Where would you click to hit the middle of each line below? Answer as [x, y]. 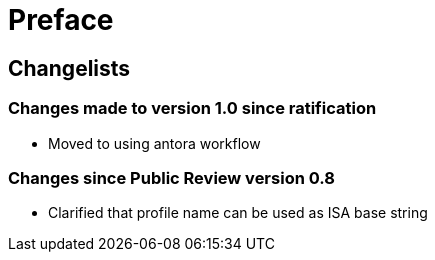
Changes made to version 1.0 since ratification [192, 108]
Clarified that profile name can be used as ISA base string [238, 213]
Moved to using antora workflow [154, 143]
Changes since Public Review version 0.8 [171, 177]
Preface [61, 20]
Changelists [69, 68]
